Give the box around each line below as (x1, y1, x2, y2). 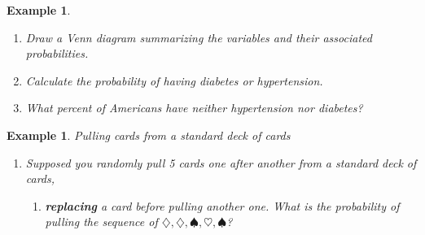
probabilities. (25, 45, 89, 62)
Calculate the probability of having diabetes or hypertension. (25, 72, 323, 89)
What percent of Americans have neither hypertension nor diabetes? (25, 99, 363, 116)
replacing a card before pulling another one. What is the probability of (45, 197, 400, 214)
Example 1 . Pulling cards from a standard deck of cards (7, 126, 291, 143)
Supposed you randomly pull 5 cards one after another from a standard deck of (25, 154, 417, 171)
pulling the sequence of (45, 213, 158, 230)
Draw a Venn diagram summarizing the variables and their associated (25, 28, 372, 46)
